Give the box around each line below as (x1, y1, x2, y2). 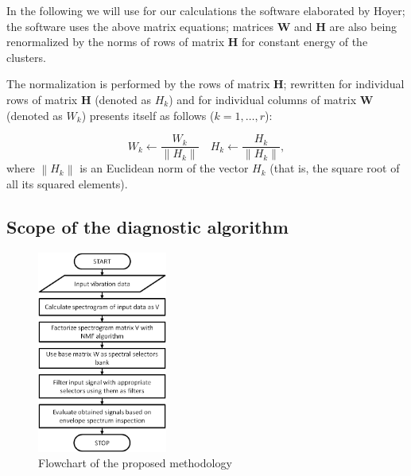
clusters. (6, 48, 46, 65)
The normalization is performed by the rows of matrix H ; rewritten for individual (6, 75, 405, 92)
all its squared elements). (6, 176, 128, 192)
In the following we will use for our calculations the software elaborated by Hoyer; (6, 2, 405, 18)
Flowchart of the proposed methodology (38, 455, 232, 471)
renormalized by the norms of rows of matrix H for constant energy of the (6, 33, 368, 50)
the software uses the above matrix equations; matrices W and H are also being (6, 17, 397, 34)
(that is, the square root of (269, 160, 400, 176)
